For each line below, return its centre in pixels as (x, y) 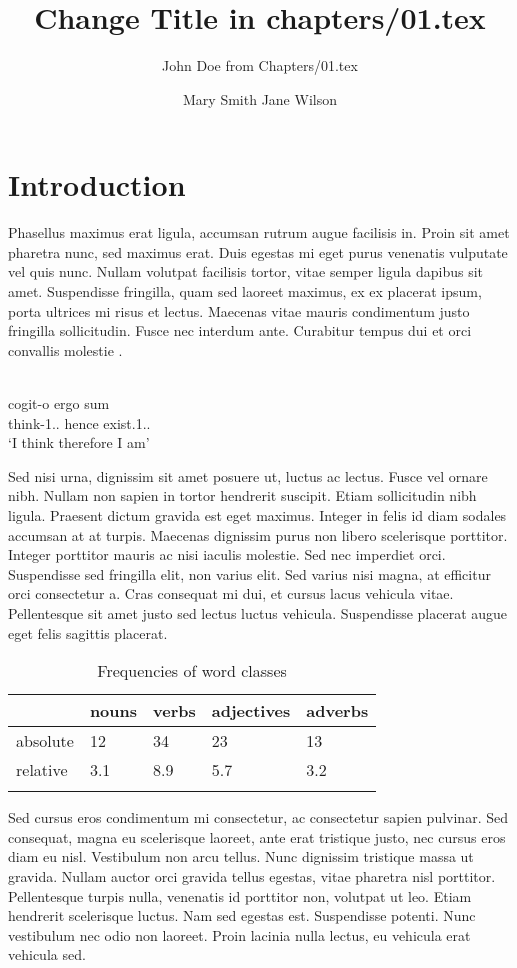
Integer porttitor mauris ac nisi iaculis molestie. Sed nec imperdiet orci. (227, 554)
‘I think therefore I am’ (79, 442)
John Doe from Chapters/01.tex (260, 65)
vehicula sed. (47, 954)
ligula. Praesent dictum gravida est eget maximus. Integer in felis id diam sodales (257, 514)
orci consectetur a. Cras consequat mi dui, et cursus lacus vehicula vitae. (231, 593)
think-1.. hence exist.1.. (79, 422)
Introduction (97, 184)
